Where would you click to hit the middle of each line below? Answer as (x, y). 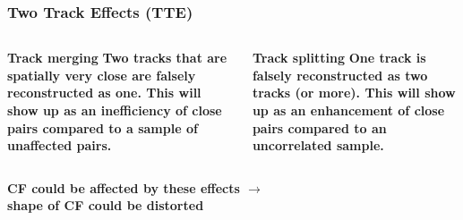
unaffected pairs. (60, 145)
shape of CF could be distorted (106, 205)
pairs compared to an (319, 127)
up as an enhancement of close (348, 110)
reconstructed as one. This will (104, 93)
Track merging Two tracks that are (117, 58)
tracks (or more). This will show (354, 93)
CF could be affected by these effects (124, 187)
